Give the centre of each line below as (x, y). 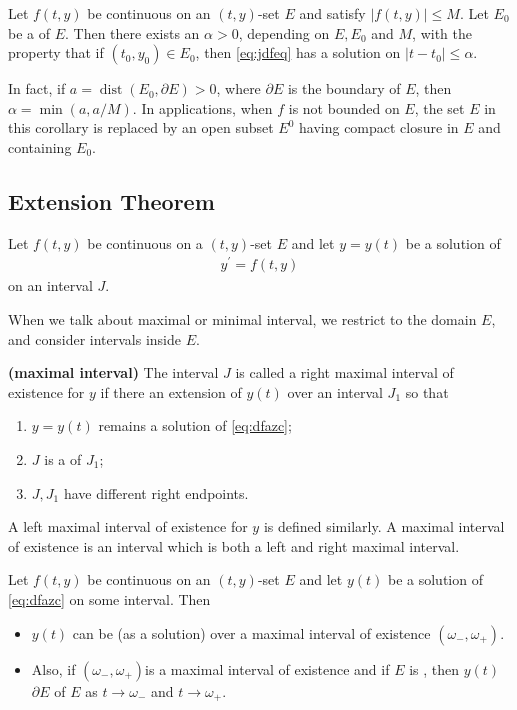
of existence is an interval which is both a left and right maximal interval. (234, 545)
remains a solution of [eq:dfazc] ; (195, 425)
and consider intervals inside (94, 338)
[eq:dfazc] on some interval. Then (109, 599)
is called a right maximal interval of (344, 372)
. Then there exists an (132, 32)
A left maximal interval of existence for (128, 526)
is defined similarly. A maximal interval (384, 526)
